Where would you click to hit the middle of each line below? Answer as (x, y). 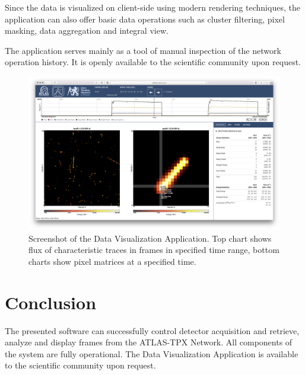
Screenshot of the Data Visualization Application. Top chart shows (150, 238)
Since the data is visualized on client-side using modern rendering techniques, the (152, 7)
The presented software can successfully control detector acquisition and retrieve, (152, 330)
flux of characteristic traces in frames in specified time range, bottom (154, 250)
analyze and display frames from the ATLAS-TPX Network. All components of (149, 342)
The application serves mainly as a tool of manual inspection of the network (143, 50)
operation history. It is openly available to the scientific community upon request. (153, 62)
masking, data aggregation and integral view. (87, 31)
